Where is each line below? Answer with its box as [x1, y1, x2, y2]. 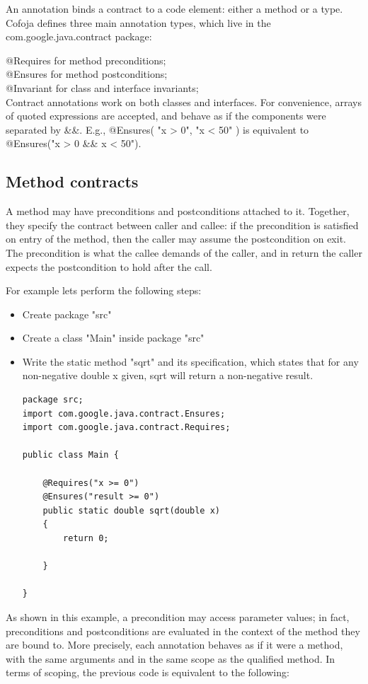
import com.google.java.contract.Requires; [22, 422, 231, 433]
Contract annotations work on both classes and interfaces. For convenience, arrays [6, 94, 362, 109]
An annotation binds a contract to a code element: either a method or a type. [6, 1, 343, 16]
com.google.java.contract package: [6, 29, 152, 44]
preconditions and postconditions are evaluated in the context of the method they [6, 623, 360, 638]
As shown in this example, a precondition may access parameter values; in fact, [6, 609, 350, 624]
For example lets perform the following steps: [6, 283, 202, 298]
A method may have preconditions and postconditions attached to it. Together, [6, 204, 350, 219]
